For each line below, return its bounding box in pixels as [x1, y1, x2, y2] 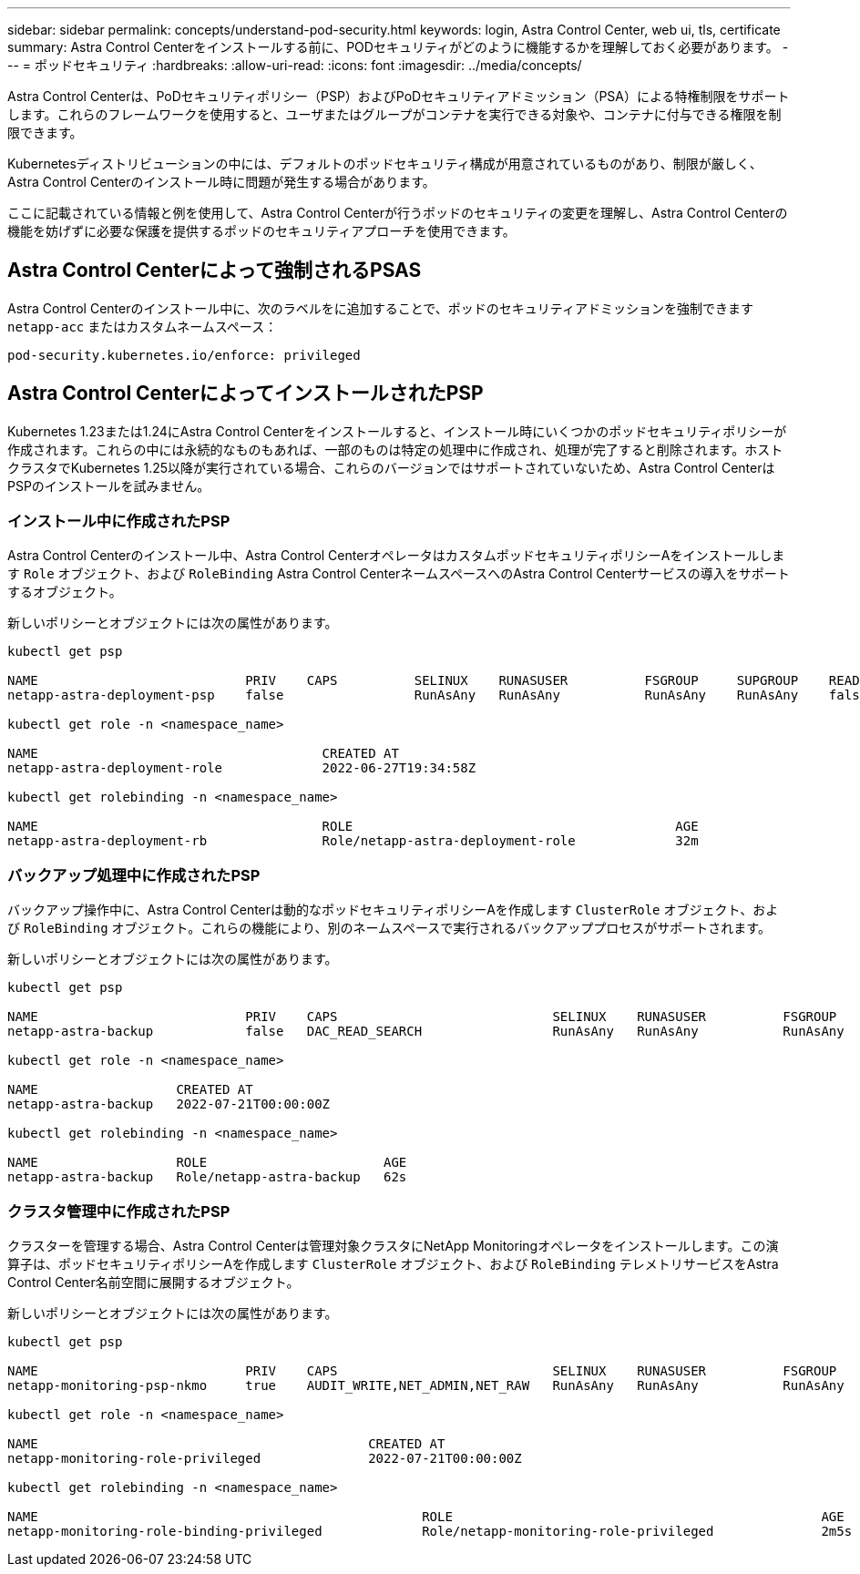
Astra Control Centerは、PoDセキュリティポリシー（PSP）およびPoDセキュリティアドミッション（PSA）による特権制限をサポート [7, 88, 790, 104]
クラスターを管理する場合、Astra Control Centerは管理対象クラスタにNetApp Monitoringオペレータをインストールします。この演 [7, 1237, 779, 1253]
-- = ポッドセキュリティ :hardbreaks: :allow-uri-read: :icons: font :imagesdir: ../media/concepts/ [7, 57, 582, 73]
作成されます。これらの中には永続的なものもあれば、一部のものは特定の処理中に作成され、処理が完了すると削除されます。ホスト [7, 441, 783, 457]
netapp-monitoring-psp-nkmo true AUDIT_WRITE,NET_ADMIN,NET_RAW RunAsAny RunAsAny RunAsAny [7, 1377, 845, 1393]
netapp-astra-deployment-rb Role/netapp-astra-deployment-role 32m [7, 833, 699, 849]
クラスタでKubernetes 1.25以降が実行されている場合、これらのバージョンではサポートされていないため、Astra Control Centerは [7, 459, 775, 475]
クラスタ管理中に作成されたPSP [7, 1201, 230, 1221]
